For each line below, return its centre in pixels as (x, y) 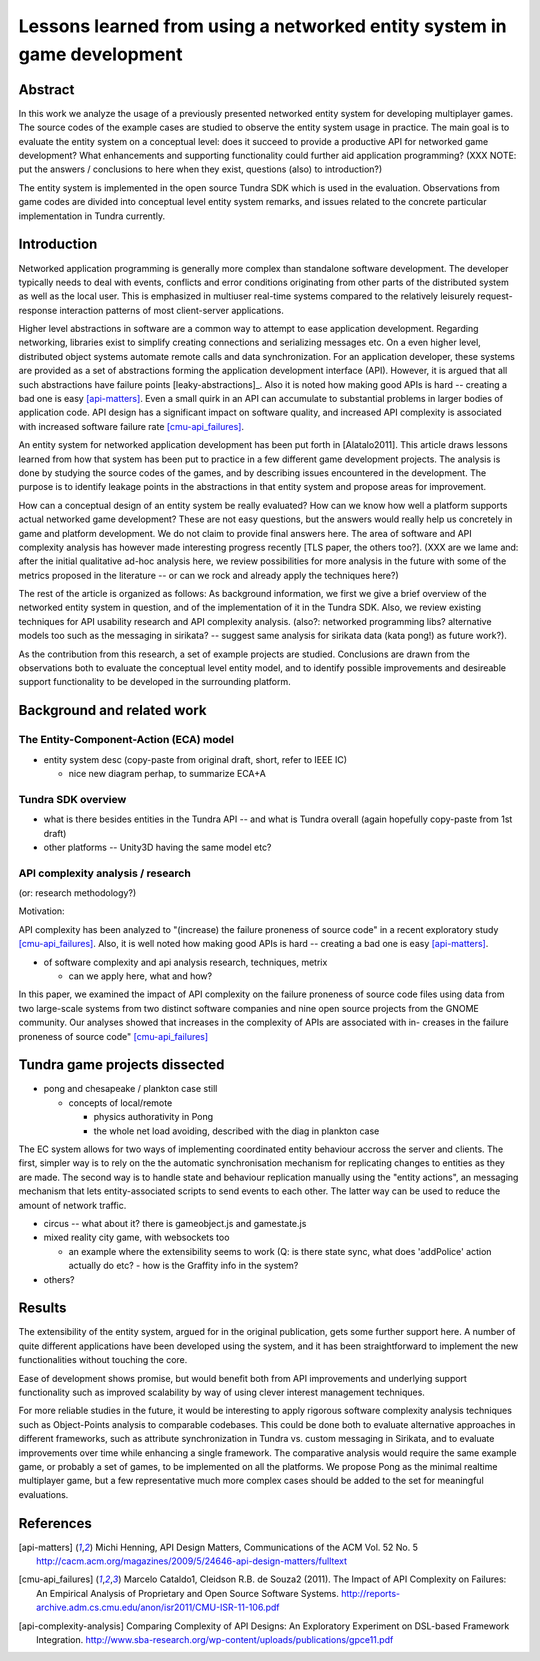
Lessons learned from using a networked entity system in (262, 26)
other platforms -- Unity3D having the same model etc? (157, 847)
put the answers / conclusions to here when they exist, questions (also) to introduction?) (200, 169)
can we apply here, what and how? (140, 976)
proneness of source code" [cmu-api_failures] (113, 1036)
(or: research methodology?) (77, 893)
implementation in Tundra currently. (91, 216)
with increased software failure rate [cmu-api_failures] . (131, 426)
